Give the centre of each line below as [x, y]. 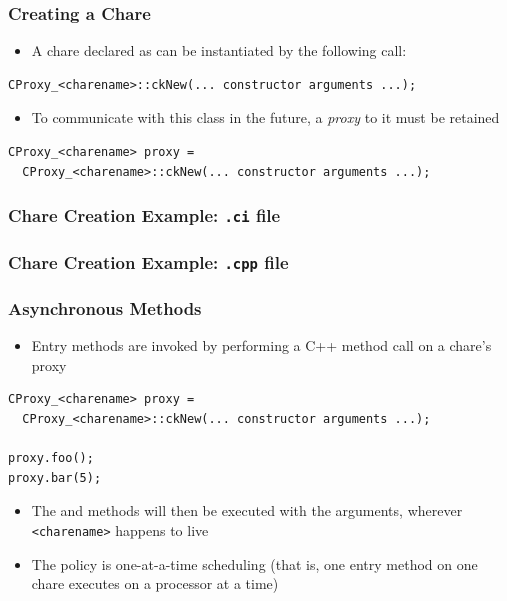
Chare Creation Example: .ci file [144, 215]
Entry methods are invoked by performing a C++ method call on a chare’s [261, 345]
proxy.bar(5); [55, 477]
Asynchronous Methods [105, 307]
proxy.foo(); [51, 458]
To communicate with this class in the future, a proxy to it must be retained [265, 117]
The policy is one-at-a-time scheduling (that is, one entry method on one [254, 563]
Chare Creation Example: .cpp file [148, 261]
